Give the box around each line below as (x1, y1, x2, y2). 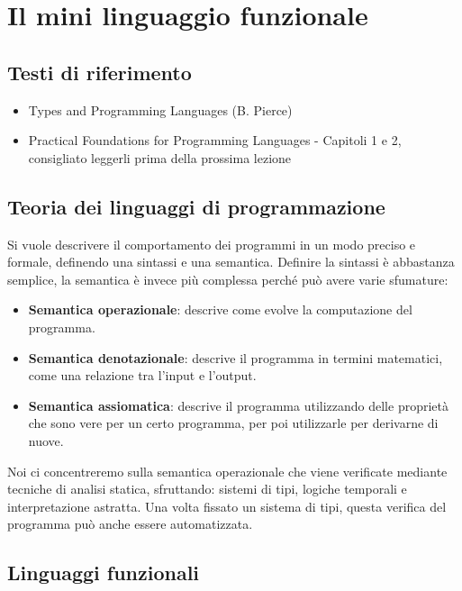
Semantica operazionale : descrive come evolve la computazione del (28, 300, 412, 319)
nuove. (28, 431, 64, 450)
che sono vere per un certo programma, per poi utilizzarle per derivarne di (28, 414, 439, 432)
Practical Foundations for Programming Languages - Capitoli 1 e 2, (28, 131, 402, 150)
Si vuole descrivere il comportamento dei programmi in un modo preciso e (7, 234, 416, 253)
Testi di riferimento (7, 58, 192, 86)
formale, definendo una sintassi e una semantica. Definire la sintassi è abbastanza (7, 252, 455, 271)
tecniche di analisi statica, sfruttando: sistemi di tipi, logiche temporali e (7, 479, 407, 498)
